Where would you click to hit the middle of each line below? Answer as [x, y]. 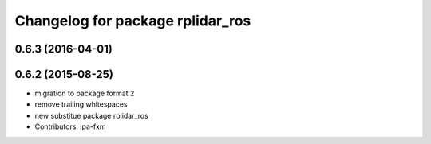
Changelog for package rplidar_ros [133, 21]
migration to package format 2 [85, 93]
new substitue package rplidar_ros [92, 115]
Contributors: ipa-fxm [71, 126]
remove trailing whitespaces [81, 104]
